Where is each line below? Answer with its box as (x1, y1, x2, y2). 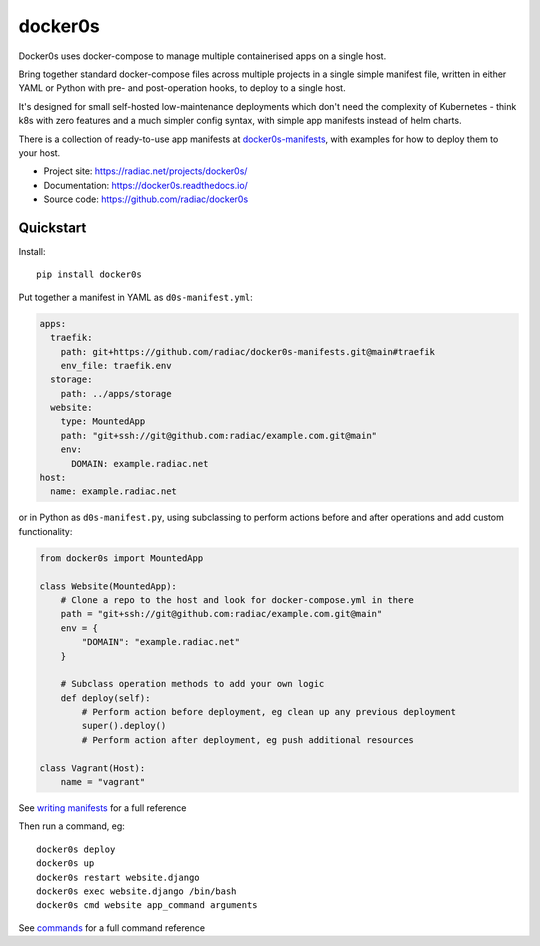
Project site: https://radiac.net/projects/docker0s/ (43, 165, 248, 177)
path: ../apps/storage (60, 388, 172, 399)
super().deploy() (81, 720, 167, 732)
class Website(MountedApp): (39, 580, 177, 592)
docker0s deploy (36, 843, 116, 855)
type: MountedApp (60, 416, 146, 427)
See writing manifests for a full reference (18, 802, 187, 814)
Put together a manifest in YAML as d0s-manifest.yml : (18, 291, 254, 303)
